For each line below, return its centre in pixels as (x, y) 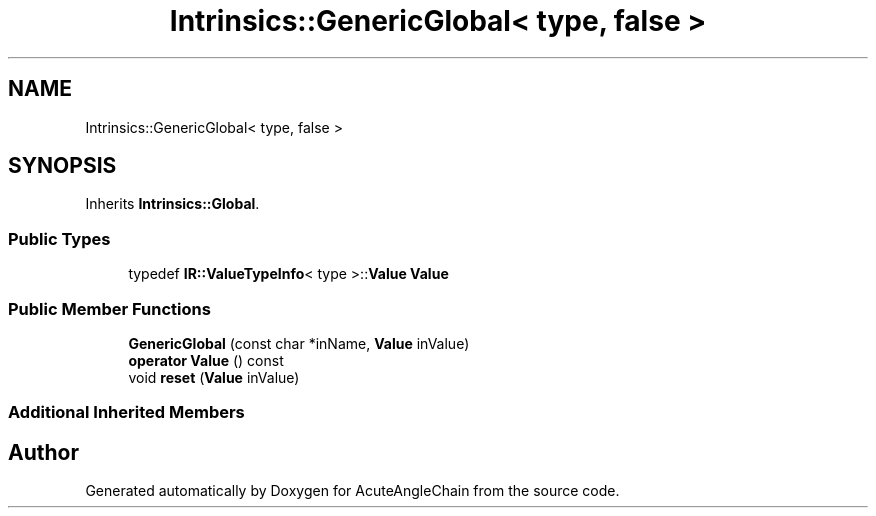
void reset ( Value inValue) (214, 377)
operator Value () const (206, 360)
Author (43, 452)
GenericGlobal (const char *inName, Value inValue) (299, 343)
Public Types (59, 238)
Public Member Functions (109, 308)
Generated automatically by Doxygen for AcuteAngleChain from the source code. (352, 491)
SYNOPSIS (62, 166)
